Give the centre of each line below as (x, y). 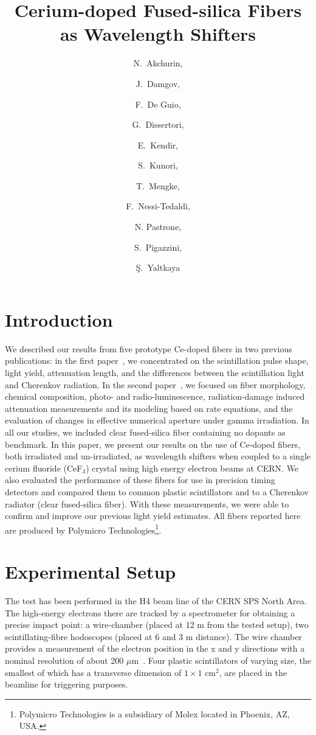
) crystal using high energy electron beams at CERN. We (192, 468)
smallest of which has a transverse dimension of (93, 672)
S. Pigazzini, (158, 247)
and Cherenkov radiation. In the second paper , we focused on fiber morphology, (155, 384)
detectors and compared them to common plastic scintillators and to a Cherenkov (157, 491)
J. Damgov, (158, 83)
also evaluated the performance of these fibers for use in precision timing (140, 480)
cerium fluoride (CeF (44, 468)
